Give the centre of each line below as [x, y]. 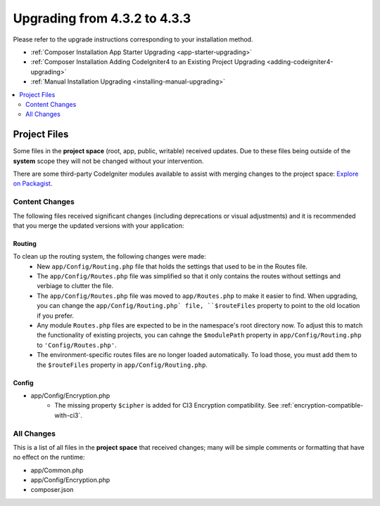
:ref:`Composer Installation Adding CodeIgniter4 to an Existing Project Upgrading [148, 62]
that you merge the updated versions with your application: [99, 226]
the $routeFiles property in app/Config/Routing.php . [122, 365]
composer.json [52, 490]
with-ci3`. [68, 415]
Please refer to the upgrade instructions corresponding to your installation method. [133, 39]
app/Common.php [57, 470]
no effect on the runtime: [49, 458]
